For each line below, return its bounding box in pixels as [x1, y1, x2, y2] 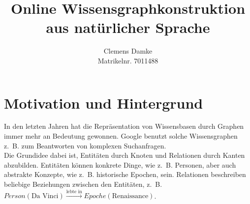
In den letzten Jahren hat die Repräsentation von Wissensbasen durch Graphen [4, 121, 244, 131]
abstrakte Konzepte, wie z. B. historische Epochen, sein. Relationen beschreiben [4, 169, 246, 179]
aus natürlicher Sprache [46, 17, 210, 37]
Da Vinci [31, 193, 59, 200]
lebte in [66, 189, 82, 194]
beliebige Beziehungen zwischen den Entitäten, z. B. [4, 179, 162, 189]
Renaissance [112, 193, 149, 200]
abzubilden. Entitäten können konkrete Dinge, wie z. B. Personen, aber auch [4, 159, 236, 170]
